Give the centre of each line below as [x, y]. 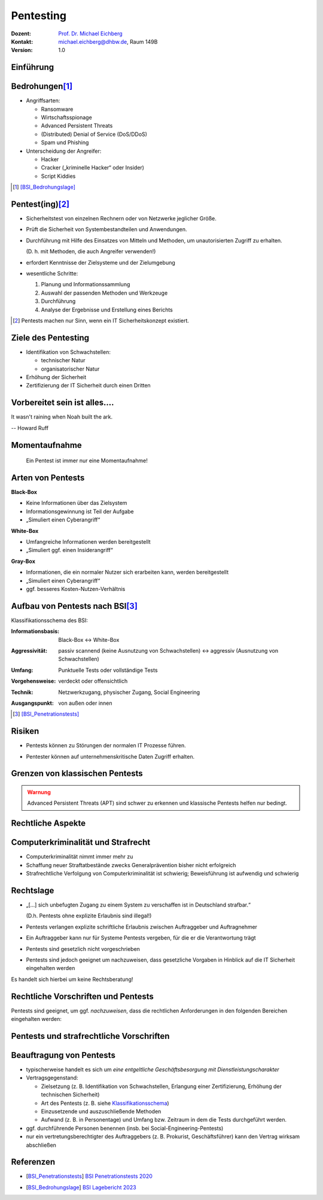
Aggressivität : [29, 651]
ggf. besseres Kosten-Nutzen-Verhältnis [76, 589]
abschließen [41, 1145]
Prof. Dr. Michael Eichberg [90, 34]
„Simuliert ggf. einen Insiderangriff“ [69, 550]
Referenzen [33, 1162]
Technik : [22, 692]
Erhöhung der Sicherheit [56, 377]
